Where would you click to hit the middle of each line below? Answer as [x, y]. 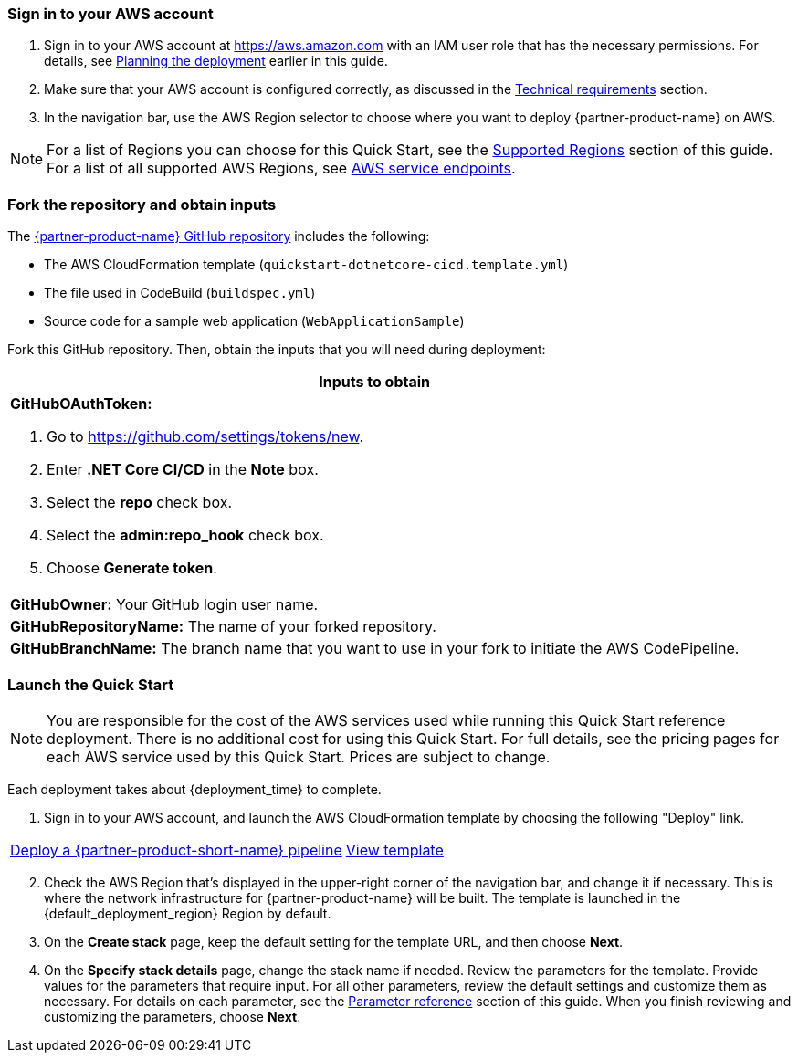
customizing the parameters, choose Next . [173, 1016]
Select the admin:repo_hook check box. [185, 535]
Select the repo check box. [139, 503]
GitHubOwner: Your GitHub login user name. [164, 605]
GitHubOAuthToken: [81, 404]
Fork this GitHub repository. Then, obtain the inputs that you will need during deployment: [277, 350]
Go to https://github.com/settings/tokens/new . [205, 437]
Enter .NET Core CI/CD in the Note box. [183, 470]
